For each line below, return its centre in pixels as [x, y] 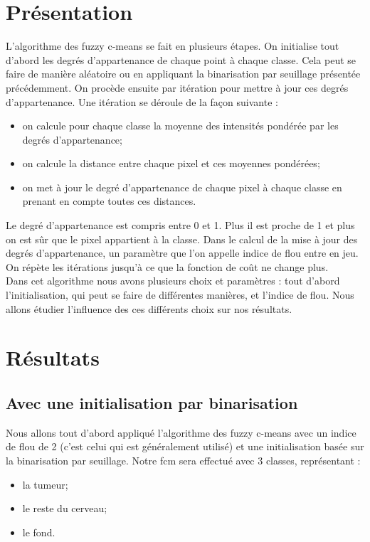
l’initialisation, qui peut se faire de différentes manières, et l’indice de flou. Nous [180, 295]
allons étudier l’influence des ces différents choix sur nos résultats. [149, 308]
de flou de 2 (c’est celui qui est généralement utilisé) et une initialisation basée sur [185, 446]
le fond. [39, 532]
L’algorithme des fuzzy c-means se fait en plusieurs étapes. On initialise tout [173, 46]
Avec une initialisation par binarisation [152, 402]
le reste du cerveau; [65, 508]
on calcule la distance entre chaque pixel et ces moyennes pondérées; [171, 163]
